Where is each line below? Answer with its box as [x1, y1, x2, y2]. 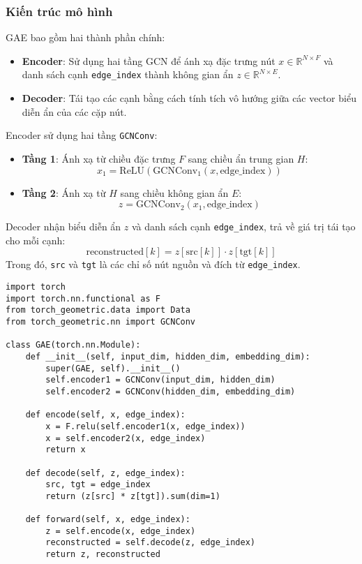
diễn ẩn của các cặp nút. [22, 104, 127, 119]
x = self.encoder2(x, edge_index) [45, 433, 206, 443]
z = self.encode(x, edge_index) [45, 526, 196, 536]
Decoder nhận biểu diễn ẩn [6, 219, 121, 234]
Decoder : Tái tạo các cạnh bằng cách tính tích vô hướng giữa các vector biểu [22, 91, 356, 105]
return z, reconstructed [45, 549, 160, 560]
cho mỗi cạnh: [6, 232, 66, 247]
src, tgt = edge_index [45, 480, 151, 490]
